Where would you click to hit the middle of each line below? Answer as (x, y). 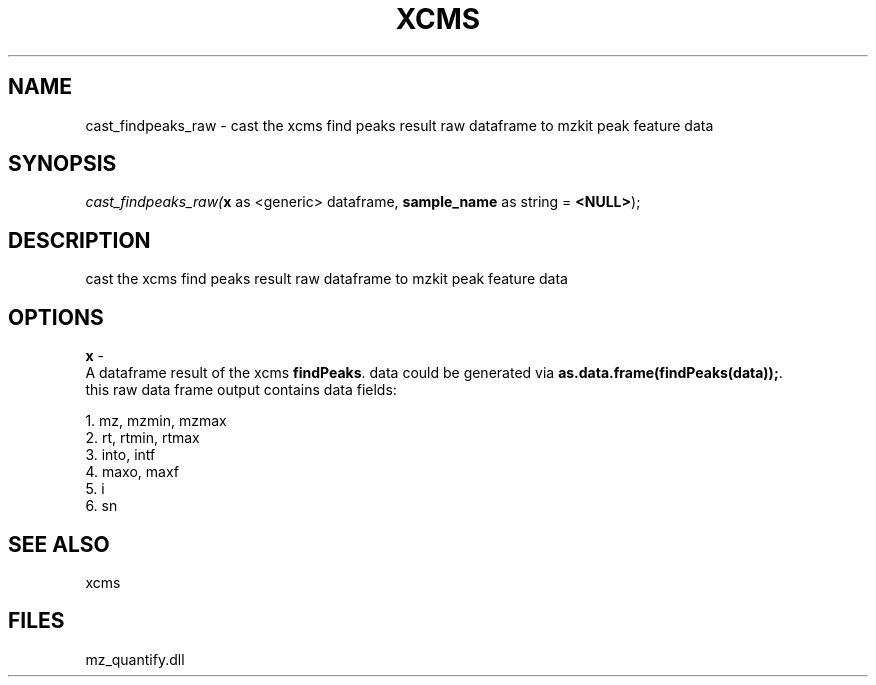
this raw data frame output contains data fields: (241, 390)
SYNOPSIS (62, 164)
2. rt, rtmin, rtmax (142, 438)
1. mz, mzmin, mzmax (156, 421)
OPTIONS (56, 317)
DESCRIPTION (79, 240)
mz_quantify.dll (135, 659)
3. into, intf (120, 455)
